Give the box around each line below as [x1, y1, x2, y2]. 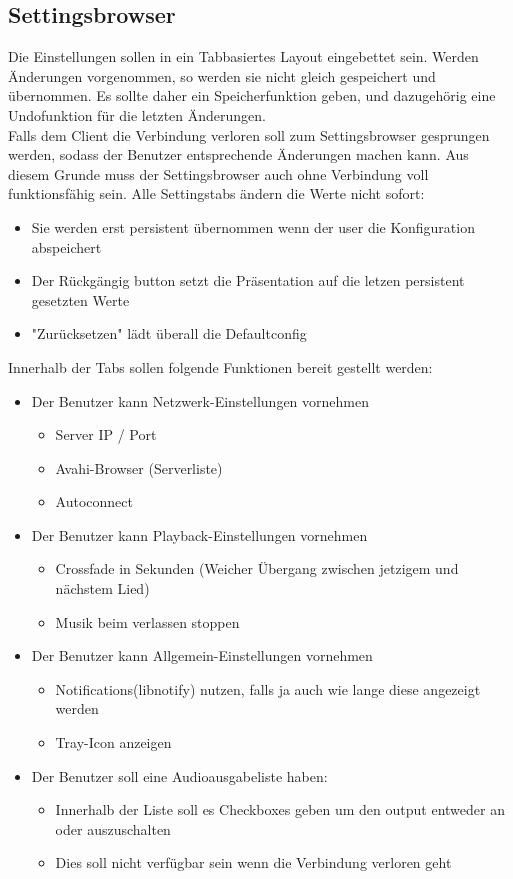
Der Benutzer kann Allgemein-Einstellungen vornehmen [31, 645, 373, 666]
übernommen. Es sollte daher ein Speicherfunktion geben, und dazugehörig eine [8, 85, 496, 106]
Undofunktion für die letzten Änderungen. [8, 104, 266, 125]
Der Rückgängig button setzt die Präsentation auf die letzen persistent [31, 270, 465, 291]
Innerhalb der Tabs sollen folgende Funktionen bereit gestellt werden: [8, 356, 433, 377]
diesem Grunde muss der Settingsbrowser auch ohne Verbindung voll [8, 163, 429, 184]
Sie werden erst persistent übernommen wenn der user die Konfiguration [31, 216, 475, 237]
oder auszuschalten [55, 818, 171, 839]
